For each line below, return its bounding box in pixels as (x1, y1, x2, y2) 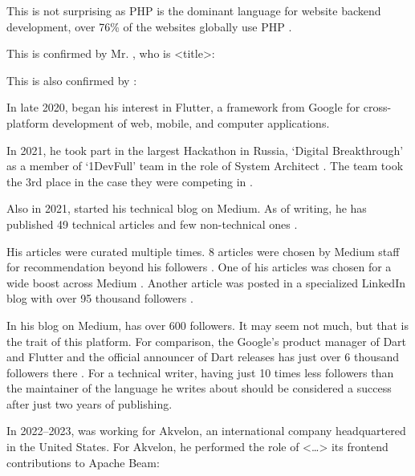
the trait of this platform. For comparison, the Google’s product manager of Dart (6, 332, 407, 349)
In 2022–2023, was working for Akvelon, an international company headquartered (6, 422, 406, 439)
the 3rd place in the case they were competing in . (6, 173, 253, 189)
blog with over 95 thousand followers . (6, 290, 193, 307)
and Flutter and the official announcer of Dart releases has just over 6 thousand (6, 348, 400, 365)
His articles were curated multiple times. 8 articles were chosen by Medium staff (6, 242, 400, 259)
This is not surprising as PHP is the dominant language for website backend (6, 2, 381, 18)
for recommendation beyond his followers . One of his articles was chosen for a (6, 258, 392, 275)
